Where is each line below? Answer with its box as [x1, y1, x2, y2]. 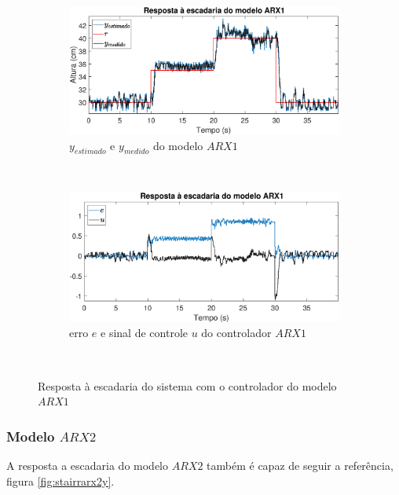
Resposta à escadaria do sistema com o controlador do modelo [38, 377, 337, 394]
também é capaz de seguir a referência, [207, 457, 394, 474]
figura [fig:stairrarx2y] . [6, 472, 115, 489]
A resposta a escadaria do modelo [6, 457, 169, 474]
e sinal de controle [101, 324, 188, 341]
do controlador [201, 324, 272, 341]
